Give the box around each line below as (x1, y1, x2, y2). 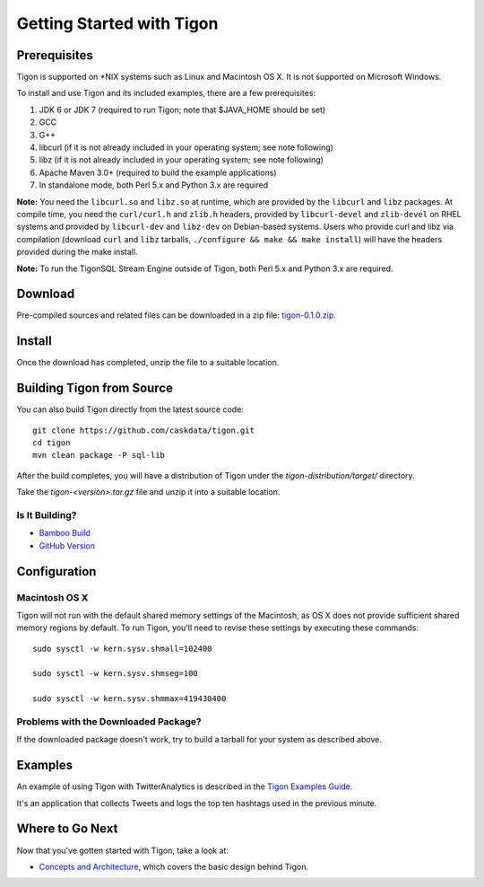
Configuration (16, 564, 97, 579)
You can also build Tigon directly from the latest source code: (16, 404, 244, 415)
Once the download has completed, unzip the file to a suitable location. (16, 357, 280, 368)
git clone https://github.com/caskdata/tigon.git (32, 425, 255, 435)
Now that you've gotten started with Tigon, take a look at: (16, 845, 229, 856)
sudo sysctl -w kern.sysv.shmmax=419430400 (32, 694, 227, 704)
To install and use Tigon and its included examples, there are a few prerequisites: (16, 88, 316, 99)
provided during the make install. (16, 247, 138, 258)
